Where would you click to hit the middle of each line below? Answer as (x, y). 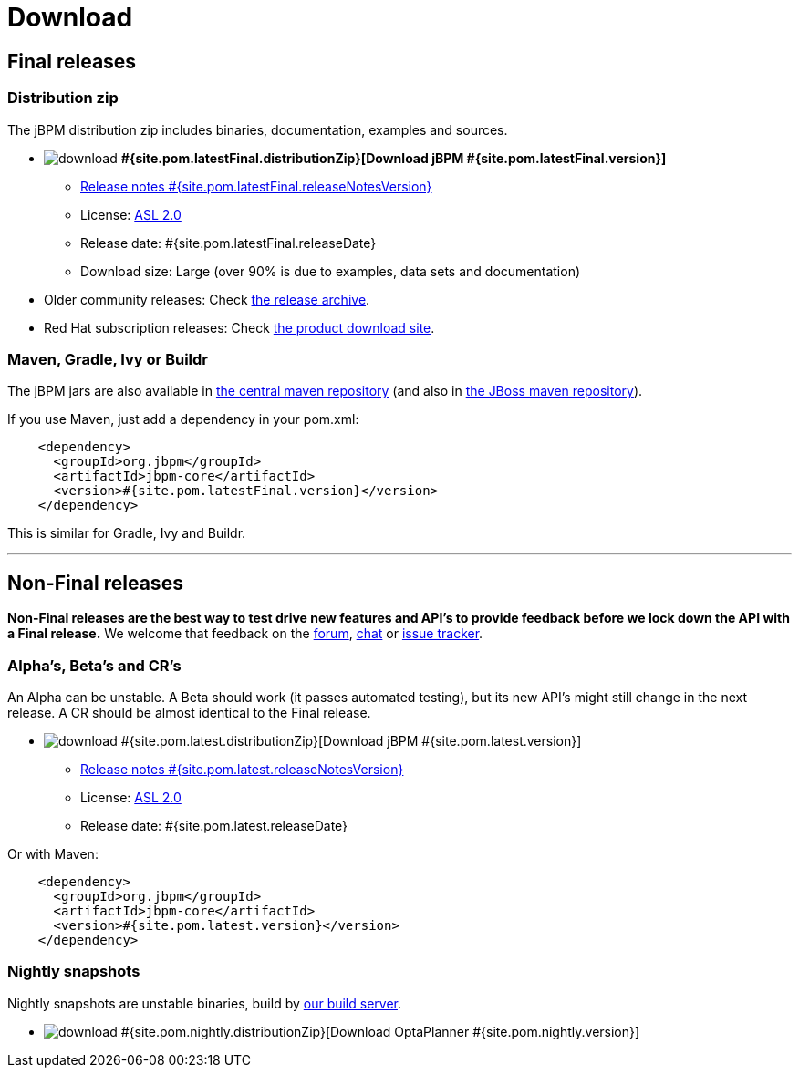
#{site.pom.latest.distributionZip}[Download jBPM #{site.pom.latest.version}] (351, 740)
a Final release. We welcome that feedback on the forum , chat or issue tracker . (245, 634)
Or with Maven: (53, 853)
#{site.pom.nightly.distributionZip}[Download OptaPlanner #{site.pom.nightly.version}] (380, 1031)
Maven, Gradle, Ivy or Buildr (108, 359)
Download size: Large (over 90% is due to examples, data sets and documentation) (331, 271)
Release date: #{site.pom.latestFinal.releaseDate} (228, 243)
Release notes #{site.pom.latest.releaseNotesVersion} (242, 769)
